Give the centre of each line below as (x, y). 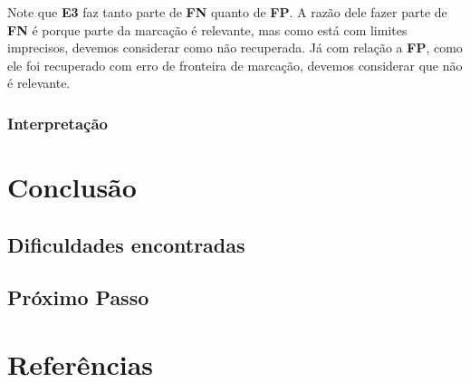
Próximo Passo (78, 297)
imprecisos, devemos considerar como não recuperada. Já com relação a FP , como (235, 48)
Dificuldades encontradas (126, 244)
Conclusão (72, 187)
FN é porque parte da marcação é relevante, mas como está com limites (207, 29)
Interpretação (58, 123)
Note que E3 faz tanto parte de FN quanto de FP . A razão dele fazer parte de (227, 12)
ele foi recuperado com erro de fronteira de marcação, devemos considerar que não (235, 65)
